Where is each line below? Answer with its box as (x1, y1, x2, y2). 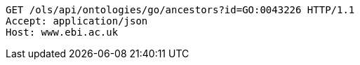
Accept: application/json (6, 15, 148, 27)
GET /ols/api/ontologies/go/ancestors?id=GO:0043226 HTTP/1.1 (6, 4, 355, 15)
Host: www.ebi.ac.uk (6, 27, 119, 38)
